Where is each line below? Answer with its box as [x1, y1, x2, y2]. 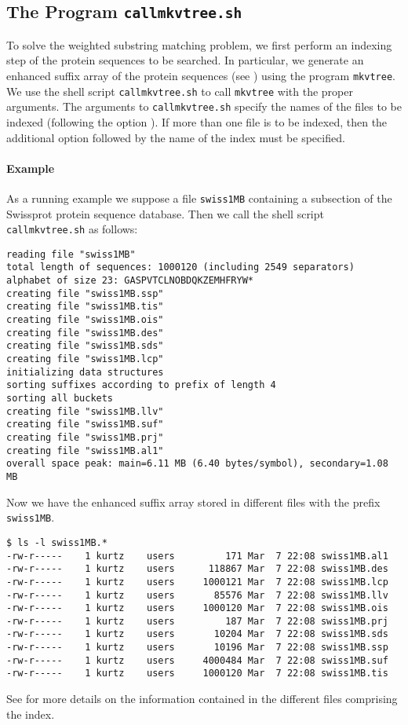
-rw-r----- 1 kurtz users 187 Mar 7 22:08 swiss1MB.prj [6, 615, 388, 627]
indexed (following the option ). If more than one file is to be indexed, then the [6, 113, 388, 130]
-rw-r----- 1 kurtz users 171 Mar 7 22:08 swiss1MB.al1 [6, 550, 388, 562]
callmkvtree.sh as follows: [6, 221, 138, 237]
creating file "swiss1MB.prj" [6, 432, 164, 444]
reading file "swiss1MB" [6, 248, 136, 260]
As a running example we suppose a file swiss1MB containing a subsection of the [6, 189, 392, 206]
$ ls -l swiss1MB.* [6, 536, 107, 548]
